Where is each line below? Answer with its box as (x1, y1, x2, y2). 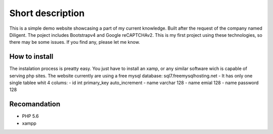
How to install (9, 52, 54, 61)
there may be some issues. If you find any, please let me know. (9, 39, 140, 45)
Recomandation (9, 100, 61, 108)
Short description (9, 8, 85, 19)
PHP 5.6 (22, 113, 39, 119)
